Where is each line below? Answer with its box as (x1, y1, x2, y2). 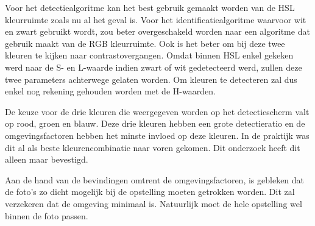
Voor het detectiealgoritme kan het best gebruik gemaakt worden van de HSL (5, 1, 295, 13)
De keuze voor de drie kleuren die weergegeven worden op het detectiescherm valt (5, 105, 310, 118)
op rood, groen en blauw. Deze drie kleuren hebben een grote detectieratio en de (5, 117, 305, 130)
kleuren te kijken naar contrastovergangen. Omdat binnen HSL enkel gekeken (5, 49, 294, 62)
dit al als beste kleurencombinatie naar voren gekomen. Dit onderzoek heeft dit (5, 141, 300, 154)
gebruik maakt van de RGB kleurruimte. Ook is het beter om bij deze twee (5, 37, 285, 49)
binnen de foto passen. (5, 209, 88, 222)
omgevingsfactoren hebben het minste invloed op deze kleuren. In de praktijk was (5, 129, 310, 141)
